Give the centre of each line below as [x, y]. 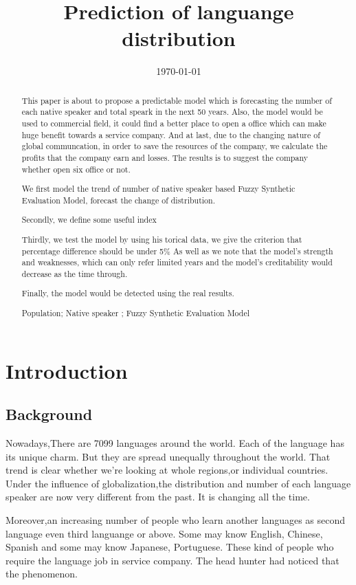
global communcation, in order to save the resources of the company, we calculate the [175, 146]
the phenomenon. [42, 574]
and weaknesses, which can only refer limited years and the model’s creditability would [177, 262]
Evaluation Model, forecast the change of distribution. [118, 200]
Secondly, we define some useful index [89, 220]
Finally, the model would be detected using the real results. [128, 293]
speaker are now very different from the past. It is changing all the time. [158, 497]
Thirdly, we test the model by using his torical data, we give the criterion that [162, 239]
